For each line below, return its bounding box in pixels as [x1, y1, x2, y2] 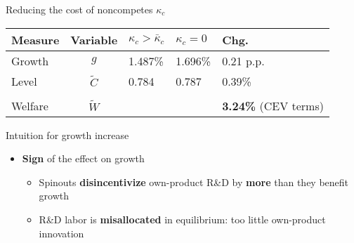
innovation [39, 225, 84, 240]
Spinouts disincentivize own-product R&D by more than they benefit [39, 174, 349, 189]
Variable [70, 31, 118, 48]
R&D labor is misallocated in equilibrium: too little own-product [39, 211, 326, 226]
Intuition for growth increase [6, 127, 129, 142]
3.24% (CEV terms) [222, 97, 324, 114]
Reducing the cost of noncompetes [6, 2, 153, 16]
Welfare [11, 97, 48, 114]
